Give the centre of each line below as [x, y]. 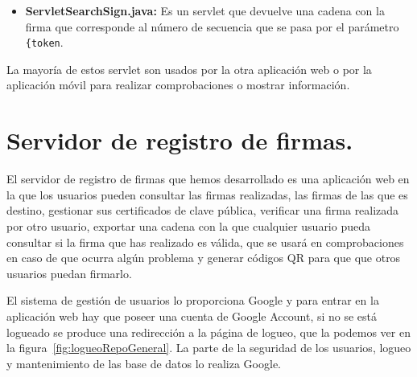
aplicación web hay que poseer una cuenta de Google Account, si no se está [192, 316]
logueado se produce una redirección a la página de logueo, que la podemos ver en [208, 332]
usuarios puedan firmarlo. [69, 273]
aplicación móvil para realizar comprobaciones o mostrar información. [178, 85]
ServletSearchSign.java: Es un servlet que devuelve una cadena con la [205, 10]
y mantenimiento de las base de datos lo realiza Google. [144, 363]
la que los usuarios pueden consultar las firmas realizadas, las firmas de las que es [207, 194]
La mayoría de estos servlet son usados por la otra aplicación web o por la [189, 69]
